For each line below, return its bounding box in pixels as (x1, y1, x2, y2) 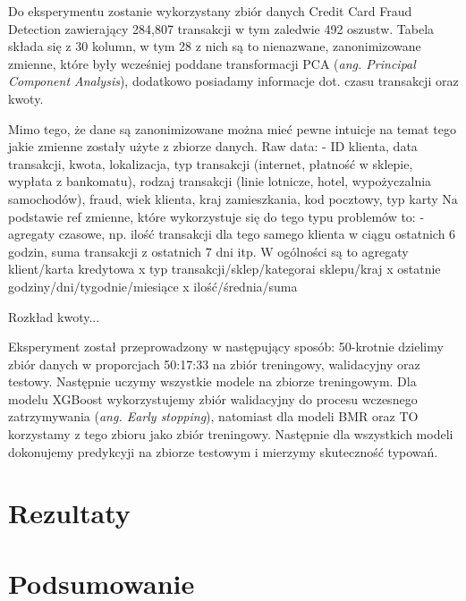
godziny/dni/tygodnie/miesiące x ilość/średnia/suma (8, 276, 298, 295)
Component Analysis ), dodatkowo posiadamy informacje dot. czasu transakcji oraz (8, 72, 459, 90)
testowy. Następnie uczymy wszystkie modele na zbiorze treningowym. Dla (8, 372, 417, 391)
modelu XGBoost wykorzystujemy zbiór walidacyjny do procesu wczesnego (8, 389, 418, 408)
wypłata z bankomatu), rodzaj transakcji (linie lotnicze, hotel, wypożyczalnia (8, 172, 432, 190)
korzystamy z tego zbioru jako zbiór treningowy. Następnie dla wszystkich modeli (8, 425, 453, 444)
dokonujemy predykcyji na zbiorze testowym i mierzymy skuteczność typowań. (8, 442, 438, 461)
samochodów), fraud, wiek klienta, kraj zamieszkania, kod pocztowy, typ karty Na (8, 189, 458, 207)
